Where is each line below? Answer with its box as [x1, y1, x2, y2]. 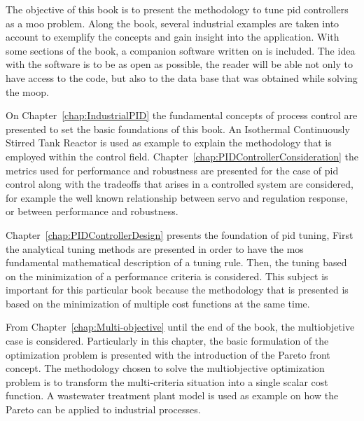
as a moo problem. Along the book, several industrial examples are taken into [6, 15, 339, 30]
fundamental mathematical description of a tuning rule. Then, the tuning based [6, 255, 347, 270]
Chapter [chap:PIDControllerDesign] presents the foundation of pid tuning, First [6, 227, 353, 242]
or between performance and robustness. [6, 204, 178, 219]
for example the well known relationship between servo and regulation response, [6, 190, 348, 205]
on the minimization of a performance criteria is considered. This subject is [6, 268, 328, 283]
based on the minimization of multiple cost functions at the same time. [6, 296, 310, 310]
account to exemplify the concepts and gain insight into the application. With [6, 29, 339, 44]
